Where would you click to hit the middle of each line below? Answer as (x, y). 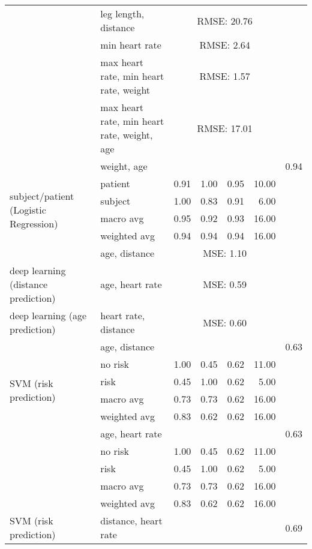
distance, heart (131, 520)
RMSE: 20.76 (225, 20)
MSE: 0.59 (225, 284)
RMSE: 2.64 (225, 45)
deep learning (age (48, 315)
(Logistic (28, 209)
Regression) (34, 223)
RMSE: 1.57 (225, 76)
